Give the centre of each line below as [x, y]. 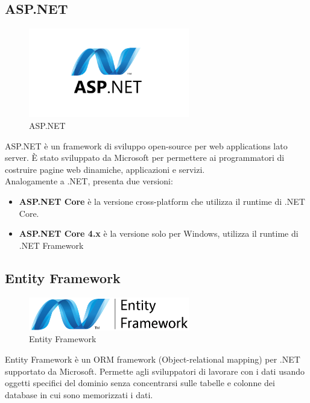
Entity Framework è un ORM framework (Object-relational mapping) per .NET [153, 359]
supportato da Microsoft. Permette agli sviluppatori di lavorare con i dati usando [155, 371]
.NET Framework [51, 245]
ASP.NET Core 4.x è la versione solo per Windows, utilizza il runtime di [159, 233]
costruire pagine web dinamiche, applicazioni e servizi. [105, 169]
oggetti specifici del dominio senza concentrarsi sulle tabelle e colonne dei [140, 383]
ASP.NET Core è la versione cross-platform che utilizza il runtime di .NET [162, 201]
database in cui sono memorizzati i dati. [79, 394]
